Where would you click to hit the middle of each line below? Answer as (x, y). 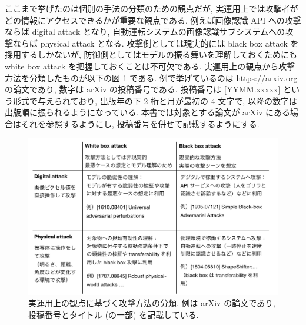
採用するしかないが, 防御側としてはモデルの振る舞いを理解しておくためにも (151, 54)
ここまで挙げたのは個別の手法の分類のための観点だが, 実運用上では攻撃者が (152, 8)
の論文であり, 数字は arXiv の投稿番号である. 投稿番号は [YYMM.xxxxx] (143, 89)
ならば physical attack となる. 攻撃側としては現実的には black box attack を (156, 43)
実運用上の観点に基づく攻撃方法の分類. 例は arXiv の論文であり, (152, 303)
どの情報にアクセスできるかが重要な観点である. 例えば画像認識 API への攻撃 (153, 20)
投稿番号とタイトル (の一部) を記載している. (114, 314)
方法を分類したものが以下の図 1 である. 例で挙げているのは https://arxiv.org (151, 77)
